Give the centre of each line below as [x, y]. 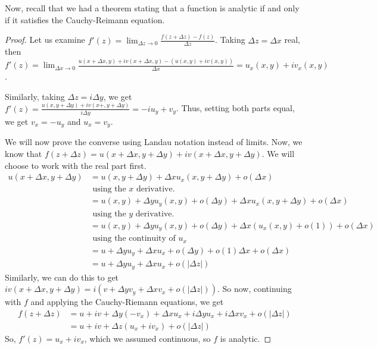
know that [24, 153]
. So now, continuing [254, 289]
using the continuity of [134, 239]
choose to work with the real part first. [76, 165]
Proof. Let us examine [45, 40]
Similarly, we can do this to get [62, 277]
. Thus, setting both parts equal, [235, 108]
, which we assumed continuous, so [147, 338]
